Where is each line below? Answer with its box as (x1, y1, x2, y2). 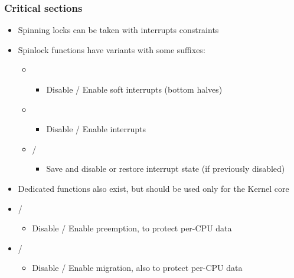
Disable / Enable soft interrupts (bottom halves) (46, 83, 223, 95)
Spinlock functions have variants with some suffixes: (18, 43, 205, 55)
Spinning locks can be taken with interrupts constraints (18, 24, 219, 36)
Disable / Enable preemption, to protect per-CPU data (32, 222, 232, 234)
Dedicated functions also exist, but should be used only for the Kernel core (18, 182, 289, 194)
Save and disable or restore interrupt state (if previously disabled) (46, 162, 285, 175)
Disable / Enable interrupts (46, 123, 146, 135)
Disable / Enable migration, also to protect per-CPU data (32, 261, 243, 274)
